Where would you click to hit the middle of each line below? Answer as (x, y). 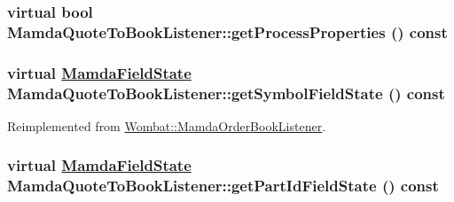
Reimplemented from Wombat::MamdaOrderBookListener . (167, 125)
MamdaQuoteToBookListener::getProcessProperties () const (227, 31)
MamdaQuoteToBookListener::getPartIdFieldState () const (223, 186)
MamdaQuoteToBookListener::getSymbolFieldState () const (226, 93)
